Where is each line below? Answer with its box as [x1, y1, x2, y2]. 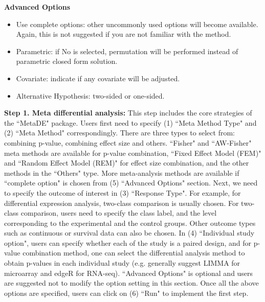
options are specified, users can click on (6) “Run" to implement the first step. [4, 287, 249, 298]
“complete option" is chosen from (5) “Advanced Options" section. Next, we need [4, 177, 258, 188]
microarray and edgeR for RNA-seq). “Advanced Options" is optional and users [4, 267, 253, 278]
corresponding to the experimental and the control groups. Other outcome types [4, 217, 256, 228]
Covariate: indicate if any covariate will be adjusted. [16, 73, 180, 83]
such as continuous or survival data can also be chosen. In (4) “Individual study [4, 227, 255, 238]
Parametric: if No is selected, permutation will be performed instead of [16, 45, 238, 56]
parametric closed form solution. [16, 56, 118, 66]
